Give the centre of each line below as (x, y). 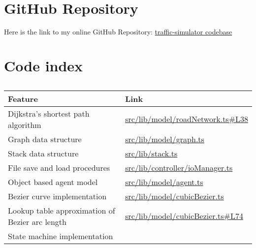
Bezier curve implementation (57, 196)
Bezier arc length (37, 221)
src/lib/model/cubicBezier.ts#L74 (184, 216)
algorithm (25, 124)
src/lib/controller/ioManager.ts (179, 167)
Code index (44, 65)
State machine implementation (61, 236)
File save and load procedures (59, 167)
